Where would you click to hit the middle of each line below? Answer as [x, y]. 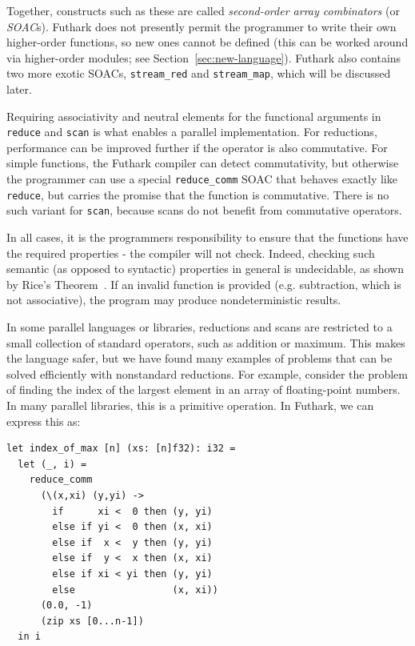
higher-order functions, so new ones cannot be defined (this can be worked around [207, 42]
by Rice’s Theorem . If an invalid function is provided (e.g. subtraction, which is [204, 284]
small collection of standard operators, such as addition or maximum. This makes [206, 342]
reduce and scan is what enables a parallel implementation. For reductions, [192, 132]
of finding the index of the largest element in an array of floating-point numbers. [204, 389]
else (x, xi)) [135, 590]
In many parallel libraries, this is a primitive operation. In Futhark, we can [190, 405]
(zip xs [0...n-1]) [92, 621]
